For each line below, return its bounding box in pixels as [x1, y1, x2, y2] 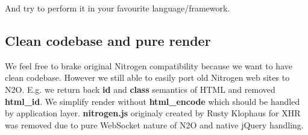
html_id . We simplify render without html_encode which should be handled [5, 95, 300, 107]
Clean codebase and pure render [5, 31, 211, 49]
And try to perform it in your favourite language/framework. [5, 2, 230, 14]
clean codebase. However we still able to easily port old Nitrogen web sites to [5, 71, 290, 84]
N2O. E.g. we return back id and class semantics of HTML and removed [5, 83, 275, 95]
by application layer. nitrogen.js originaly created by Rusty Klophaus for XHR [5, 107, 301, 119]
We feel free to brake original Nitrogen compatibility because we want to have [5, 59, 292, 72]
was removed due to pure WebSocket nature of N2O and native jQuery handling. [5, 118, 304, 131]
